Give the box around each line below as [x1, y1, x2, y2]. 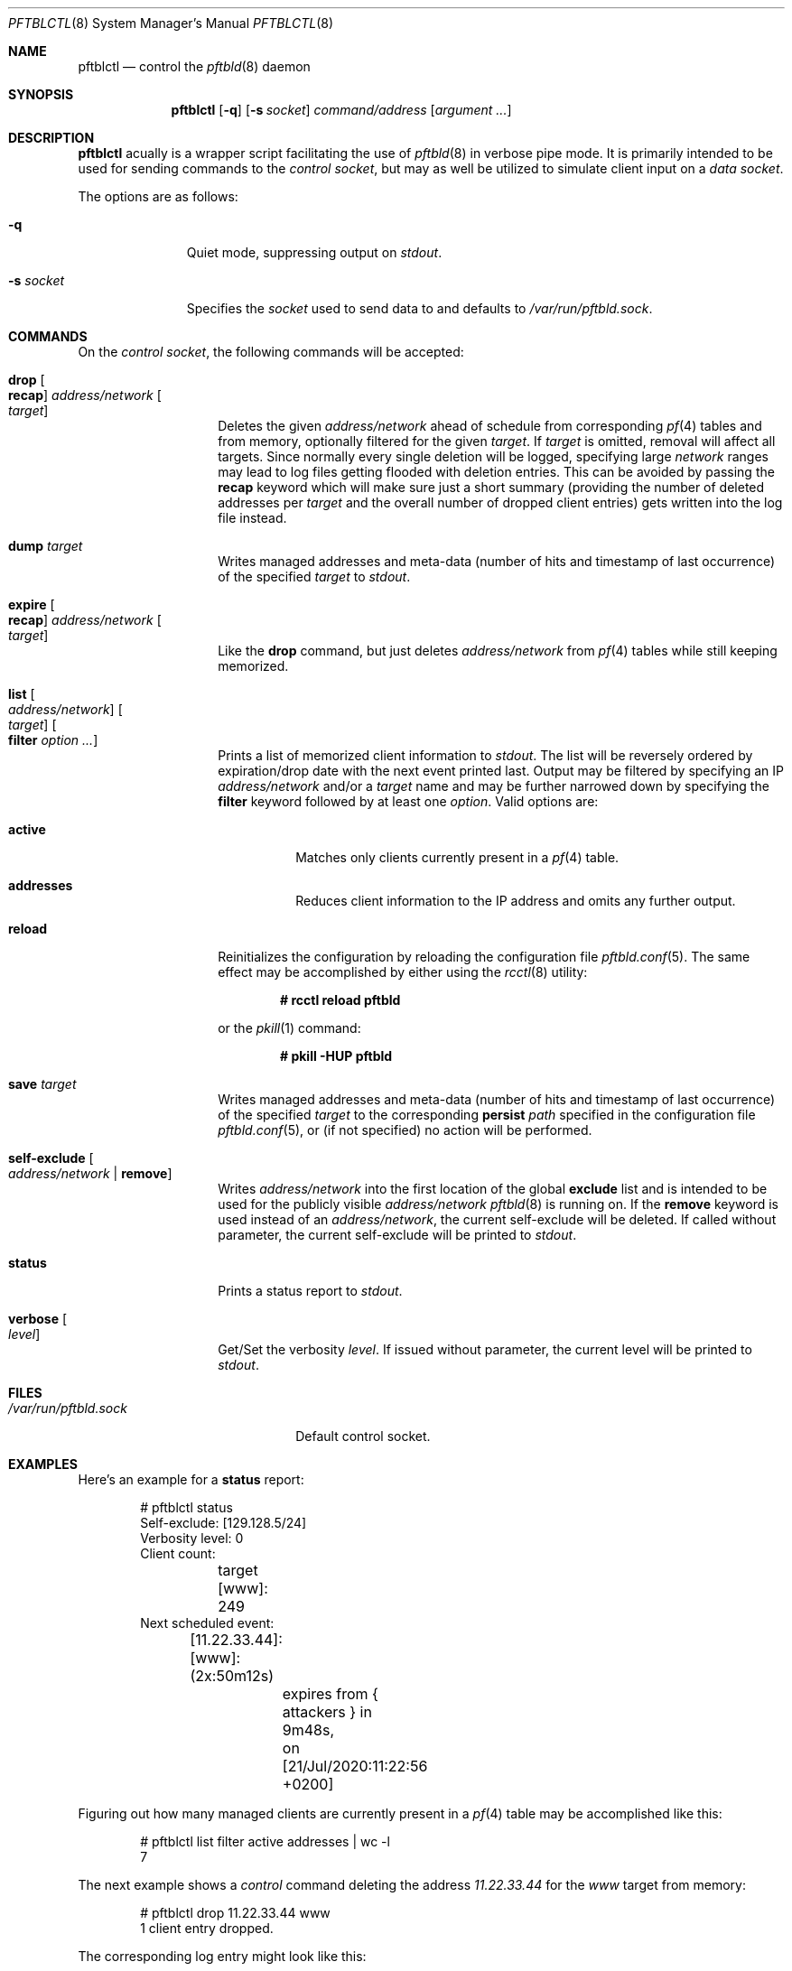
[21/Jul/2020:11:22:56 [282, 1757, 428, 1775]
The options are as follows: [78, 189, 238, 204]
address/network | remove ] [8, 1166, 172, 1181]
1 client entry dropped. [140, 1920, 274, 1936]
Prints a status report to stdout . [218, 1283, 403, 1298]
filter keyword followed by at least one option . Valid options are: [218, 794, 599, 809]
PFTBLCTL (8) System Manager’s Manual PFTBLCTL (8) [8, 15, 334, 31]
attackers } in [282, 1703, 372, 1721]
